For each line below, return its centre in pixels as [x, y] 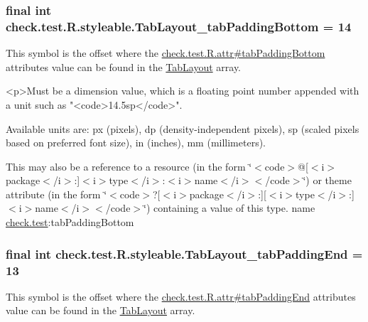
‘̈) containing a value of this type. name [229, 208]
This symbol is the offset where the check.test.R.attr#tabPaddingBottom [166, 53]
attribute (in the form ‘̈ [56, 194]
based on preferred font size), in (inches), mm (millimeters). [136, 143]
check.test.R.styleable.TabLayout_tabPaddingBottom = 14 [179, 26]
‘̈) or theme [327, 180]
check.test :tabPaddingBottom [70, 222]
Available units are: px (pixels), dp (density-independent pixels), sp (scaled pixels [183, 128]
